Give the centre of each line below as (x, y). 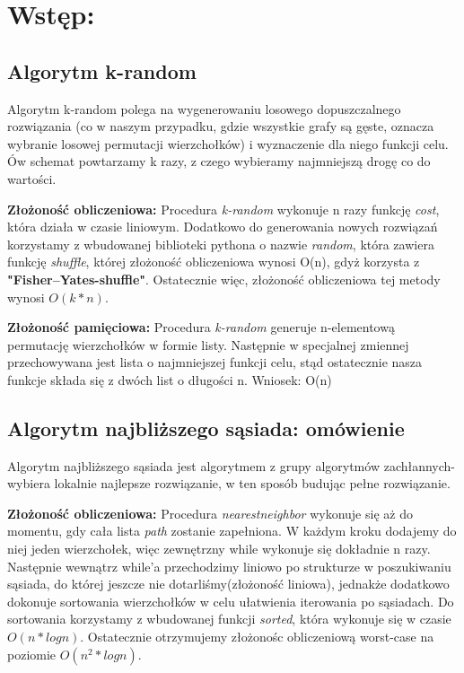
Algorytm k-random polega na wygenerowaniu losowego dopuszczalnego (204, 108)
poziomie (32, 654)
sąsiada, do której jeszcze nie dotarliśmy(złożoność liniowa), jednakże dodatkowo (228, 584)
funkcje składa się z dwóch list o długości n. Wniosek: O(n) (170, 379)
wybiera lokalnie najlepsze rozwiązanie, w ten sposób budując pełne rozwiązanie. (229, 483)
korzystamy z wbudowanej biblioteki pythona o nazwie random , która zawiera (221, 244)
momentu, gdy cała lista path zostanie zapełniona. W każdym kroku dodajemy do (232, 531)
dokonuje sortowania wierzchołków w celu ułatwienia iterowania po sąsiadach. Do (231, 601)
